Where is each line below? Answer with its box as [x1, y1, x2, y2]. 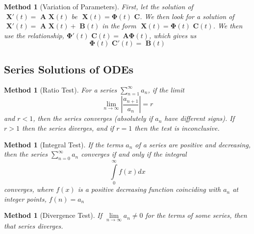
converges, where [4, 184, 54, 194]
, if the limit [148, 84, 184, 94]
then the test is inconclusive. [134, 122, 220, 133]
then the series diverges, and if [22, 122, 114, 133]
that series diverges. [4, 221, 63, 231]
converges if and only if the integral [81, 149, 187, 159]
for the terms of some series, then [145, 210, 247, 220]
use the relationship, [4, 30, 64, 40]
